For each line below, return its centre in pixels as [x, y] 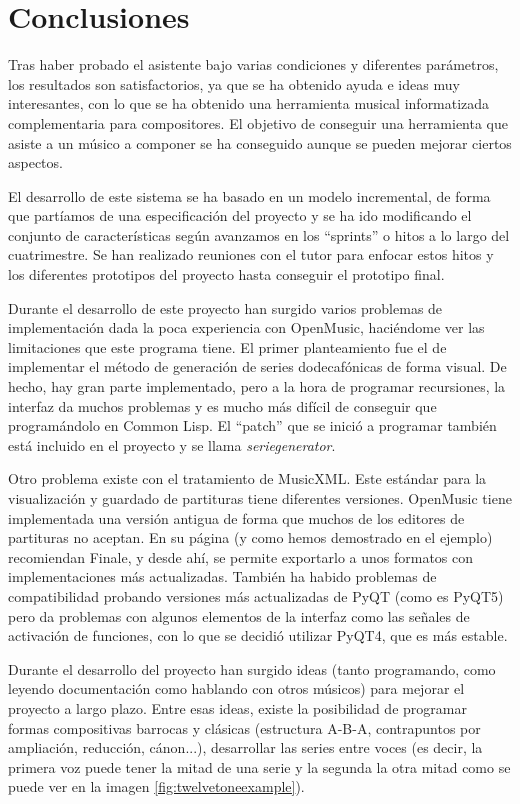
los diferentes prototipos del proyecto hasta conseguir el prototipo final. [226, 274]
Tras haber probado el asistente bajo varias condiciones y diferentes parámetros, [253, 64]
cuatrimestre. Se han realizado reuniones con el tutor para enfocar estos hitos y [251, 254]
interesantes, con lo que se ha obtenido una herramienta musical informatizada [249, 103]
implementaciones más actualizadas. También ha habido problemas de [222, 576]
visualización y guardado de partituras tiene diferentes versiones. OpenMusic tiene [260, 498]
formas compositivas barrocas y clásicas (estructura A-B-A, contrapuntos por [244, 727]
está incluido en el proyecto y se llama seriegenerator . [172, 444]
